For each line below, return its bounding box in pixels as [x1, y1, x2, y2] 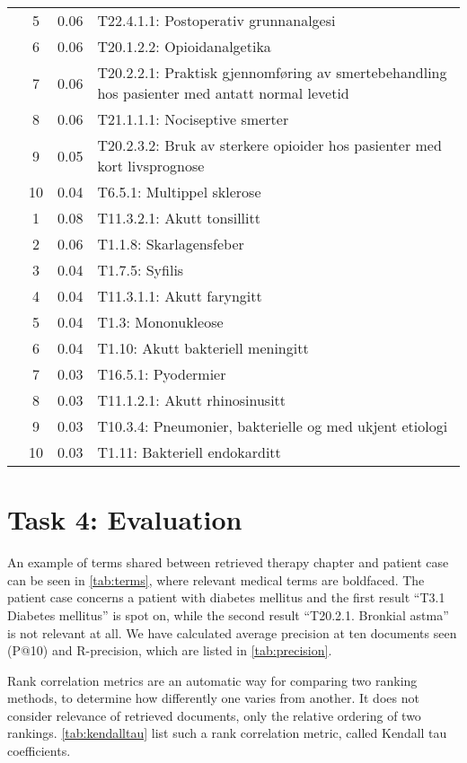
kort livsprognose [97, 155, 205, 176]
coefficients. [7, 741, 71, 760]
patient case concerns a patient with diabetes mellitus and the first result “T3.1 [7, 588, 445, 607]
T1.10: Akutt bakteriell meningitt [97, 338, 309, 358]
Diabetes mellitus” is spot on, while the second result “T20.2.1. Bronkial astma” [7, 605, 449, 624]
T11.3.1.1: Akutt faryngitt [97, 285, 262, 306]
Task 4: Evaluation [7, 501, 242, 538]
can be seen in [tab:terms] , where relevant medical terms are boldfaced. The [7, 570, 425, 589]
